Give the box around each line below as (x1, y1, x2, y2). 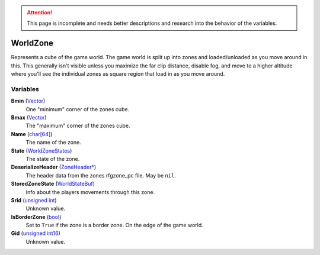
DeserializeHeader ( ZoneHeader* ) (11, 163, 97, 171)
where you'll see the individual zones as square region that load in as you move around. (11, 70, 225, 78)
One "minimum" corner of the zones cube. (25, 105, 130, 112)
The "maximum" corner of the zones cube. (25, 122, 130, 130)
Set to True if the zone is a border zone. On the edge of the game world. (25, 222, 204, 229)
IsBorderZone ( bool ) (11, 213, 62, 220)
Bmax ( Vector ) (11, 114, 47, 121)
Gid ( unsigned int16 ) (11, 230, 60, 237)
